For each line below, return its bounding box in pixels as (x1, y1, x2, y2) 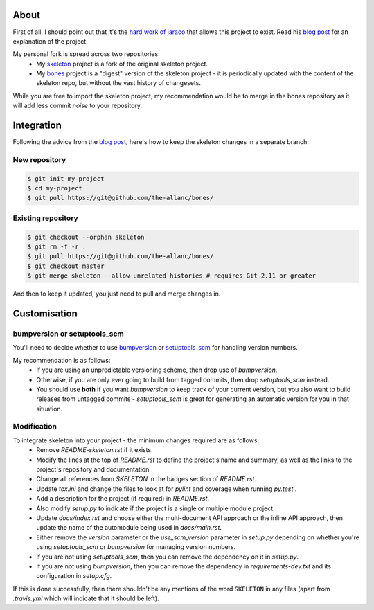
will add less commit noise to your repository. (12, 101, 142, 110)
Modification (12, 422, 57, 431)
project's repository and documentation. (36, 465, 152, 474)
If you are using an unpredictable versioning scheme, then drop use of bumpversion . (36, 366, 278, 374)
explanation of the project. (12, 37, 88, 45)
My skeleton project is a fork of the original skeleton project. (36, 60, 208, 68)
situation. (36, 404, 63, 413)
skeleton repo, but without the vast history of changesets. (36, 79, 201, 87)
